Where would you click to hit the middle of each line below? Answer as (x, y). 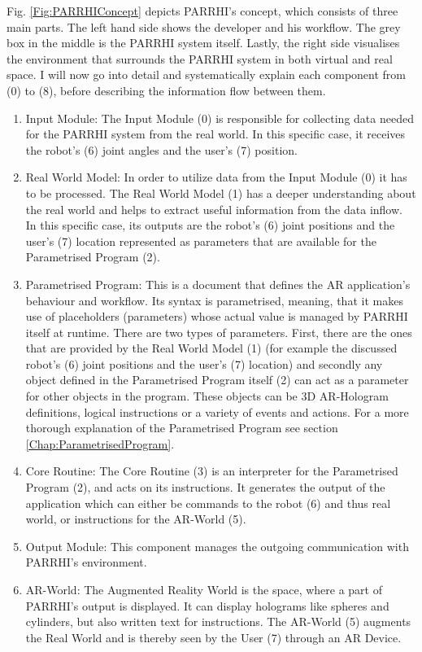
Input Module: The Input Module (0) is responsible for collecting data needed (220, 118)
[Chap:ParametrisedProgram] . (100, 443)
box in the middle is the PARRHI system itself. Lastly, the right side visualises (203, 43)
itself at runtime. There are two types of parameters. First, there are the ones (219, 332)
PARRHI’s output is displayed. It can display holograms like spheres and (207, 605)
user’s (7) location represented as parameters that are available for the (201, 241)
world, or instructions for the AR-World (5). (136, 519)
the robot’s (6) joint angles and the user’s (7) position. (161, 149)
